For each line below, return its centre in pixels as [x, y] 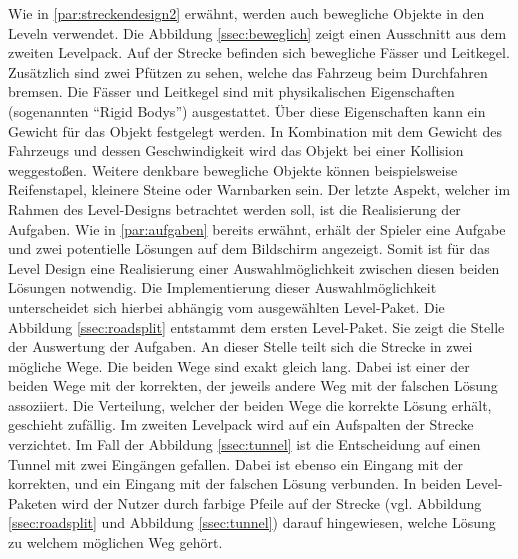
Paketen [32, 502]
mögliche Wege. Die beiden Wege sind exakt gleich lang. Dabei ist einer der [239, 365]
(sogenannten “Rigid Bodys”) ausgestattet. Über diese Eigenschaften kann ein [247, 110]
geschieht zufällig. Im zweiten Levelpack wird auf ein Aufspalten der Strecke [241, 424]
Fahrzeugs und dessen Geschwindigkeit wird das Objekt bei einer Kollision [236, 150]
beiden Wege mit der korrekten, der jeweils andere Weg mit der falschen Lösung [253, 385]
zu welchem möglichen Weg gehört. [115, 542]
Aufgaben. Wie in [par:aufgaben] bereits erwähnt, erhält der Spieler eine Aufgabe [257, 228]
